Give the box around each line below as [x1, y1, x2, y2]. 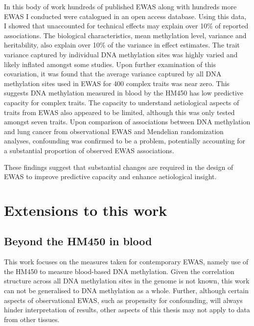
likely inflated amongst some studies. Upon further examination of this [4, 59, 216, 69]
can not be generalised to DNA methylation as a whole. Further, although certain [4, 285, 249, 296]
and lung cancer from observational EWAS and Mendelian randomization [4, 126, 224, 136]
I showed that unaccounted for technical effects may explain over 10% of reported [4, 21, 249, 31]
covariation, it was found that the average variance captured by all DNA [4, 69, 222, 79]
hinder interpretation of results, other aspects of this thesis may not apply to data [4, 304, 250, 315]
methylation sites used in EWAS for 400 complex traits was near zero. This [4, 78, 230, 88]
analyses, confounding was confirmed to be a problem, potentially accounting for [4, 136, 246, 146]
